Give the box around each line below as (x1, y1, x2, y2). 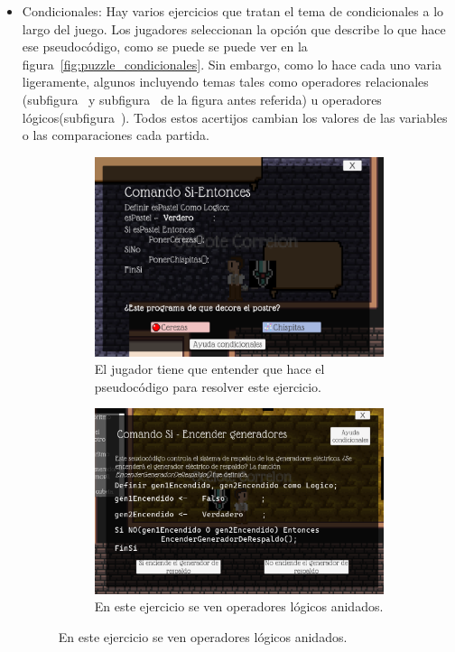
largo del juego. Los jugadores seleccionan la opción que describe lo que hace (22, 19, 446, 38)
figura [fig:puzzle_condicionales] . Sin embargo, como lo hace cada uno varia (22, 54, 441, 73)
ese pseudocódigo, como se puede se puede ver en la (22, 37, 308, 56)
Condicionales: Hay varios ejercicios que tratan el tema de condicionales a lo (22, 2, 444, 20)
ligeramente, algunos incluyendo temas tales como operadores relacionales (22, 72, 429, 91)
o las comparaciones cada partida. (22, 126, 209, 144)
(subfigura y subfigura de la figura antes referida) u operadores (22, 89, 382, 108)
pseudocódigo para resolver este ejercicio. (94, 377, 321, 396)
